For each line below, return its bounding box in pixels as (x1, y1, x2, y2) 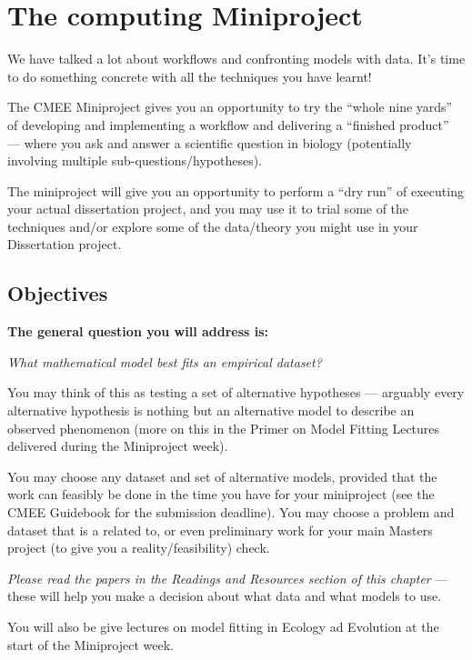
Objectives (7, 279, 108, 307)
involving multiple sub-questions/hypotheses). (7, 151, 263, 170)
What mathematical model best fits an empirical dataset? (7, 352, 322, 371)
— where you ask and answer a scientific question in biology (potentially (7, 133, 412, 152)
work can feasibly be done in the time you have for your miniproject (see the (7, 485, 435, 504)
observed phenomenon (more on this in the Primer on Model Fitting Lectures (7, 418, 440, 437)
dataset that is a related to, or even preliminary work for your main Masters (7, 520, 433, 539)
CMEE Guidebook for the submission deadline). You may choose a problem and (7, 503, 455, 522)
